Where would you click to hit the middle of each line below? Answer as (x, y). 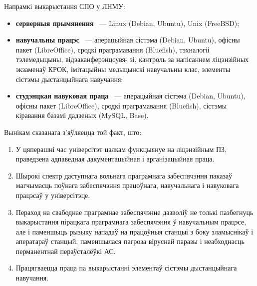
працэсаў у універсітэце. (53, 195)
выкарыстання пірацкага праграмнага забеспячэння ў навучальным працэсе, (131, 222)
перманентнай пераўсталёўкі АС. (66, 251)
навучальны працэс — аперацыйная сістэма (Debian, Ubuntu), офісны (128, 40)
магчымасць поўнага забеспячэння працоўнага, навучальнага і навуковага (127, 185)
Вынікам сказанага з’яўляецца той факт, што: (73, 132)
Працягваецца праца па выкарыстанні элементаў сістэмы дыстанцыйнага (126, 268)
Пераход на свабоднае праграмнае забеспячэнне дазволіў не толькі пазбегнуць (134, 212)
